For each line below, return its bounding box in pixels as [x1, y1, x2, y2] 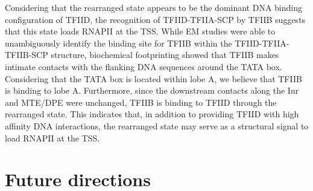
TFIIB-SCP [5, 48, 48, 61]
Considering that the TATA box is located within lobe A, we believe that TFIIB [5, 72, 302, 85]
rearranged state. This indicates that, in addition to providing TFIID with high [5, 108, 299, 120]
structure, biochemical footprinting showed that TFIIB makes [51, 48, 279, 61]
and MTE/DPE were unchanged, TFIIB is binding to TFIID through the [5, 95, 277, 108]
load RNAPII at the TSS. [5, 131, 100, 144]
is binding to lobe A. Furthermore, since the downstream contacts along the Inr [5, 84, 299, 97]
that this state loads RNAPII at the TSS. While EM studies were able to [5, 25, 276, 37]
